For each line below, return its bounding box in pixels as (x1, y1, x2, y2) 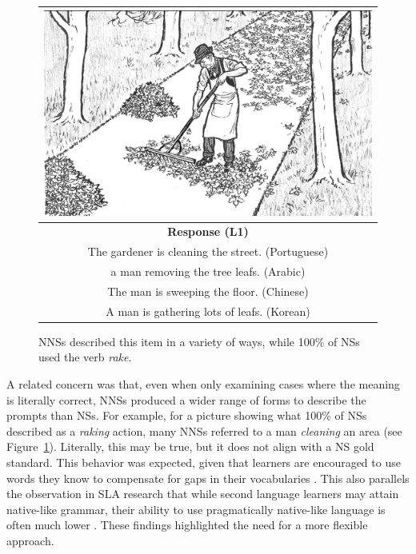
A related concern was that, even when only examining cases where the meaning (6, 376, 400, 393)
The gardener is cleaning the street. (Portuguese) (87, 243, 329, 260)
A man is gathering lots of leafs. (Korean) (106, 302, 310, 319)
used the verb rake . (38, 349, 132, 365)
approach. (6, 532, 54, 548)
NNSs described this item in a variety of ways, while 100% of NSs (38, 333, 360, 349)
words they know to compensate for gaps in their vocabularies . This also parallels (6, 469, 410, 486)
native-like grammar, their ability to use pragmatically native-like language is (6, 500, 386, 517)
